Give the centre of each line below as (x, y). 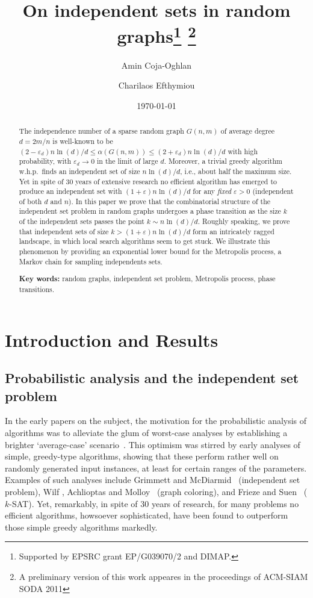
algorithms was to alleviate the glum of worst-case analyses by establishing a (146, 432)
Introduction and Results (112, 339)
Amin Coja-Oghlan (156, 65)
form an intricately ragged (234, 231)
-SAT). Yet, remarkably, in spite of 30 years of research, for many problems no (154, 503)
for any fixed (212, 191)
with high (243, 151)
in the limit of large (128, 161)
